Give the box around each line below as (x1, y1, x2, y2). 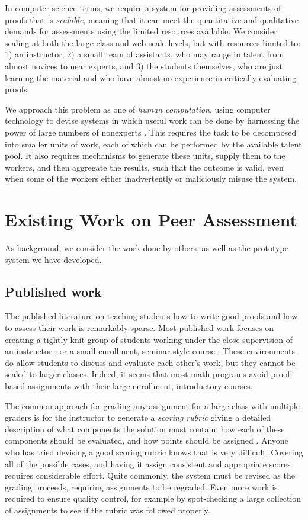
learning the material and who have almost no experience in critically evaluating (5, 71, 297, 84)
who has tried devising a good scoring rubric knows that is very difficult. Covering (5, 445, 303, 458)
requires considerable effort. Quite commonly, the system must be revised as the (5, 469, 295, 482)
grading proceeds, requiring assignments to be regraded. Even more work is (5, 480, 278, 493)
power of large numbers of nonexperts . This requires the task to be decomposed (5, 126, 297, 138)
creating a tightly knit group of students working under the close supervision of (5, 333, 293, 345)
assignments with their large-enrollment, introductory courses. (27, 379, 253, 391)
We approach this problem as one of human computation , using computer (5, 102, 271, 115)
